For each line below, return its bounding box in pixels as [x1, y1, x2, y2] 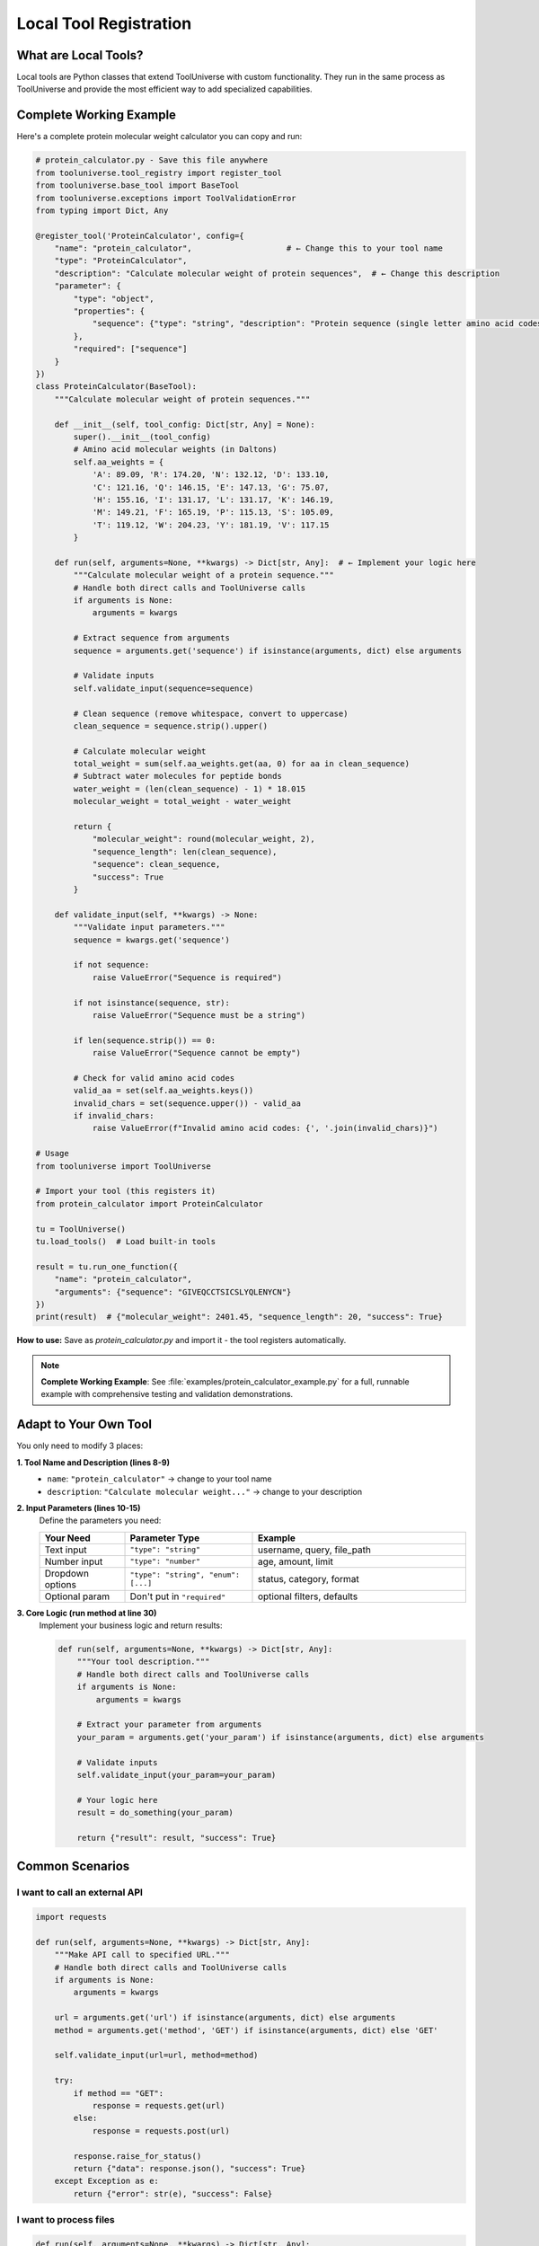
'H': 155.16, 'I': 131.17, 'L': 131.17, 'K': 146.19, [92, 494, 334, 505]
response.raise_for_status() [73, 2151, 202, 2161]
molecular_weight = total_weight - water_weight [73, 796, 292, 807]
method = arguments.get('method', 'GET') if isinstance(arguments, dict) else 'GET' [54, 2025, 439, 2035]
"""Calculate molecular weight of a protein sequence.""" [73, 570, 334, 580]
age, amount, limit [257, 1555, 334, 1568]
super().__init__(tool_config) [73, 431, 211, 442]
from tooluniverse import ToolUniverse [35, 1161, 211, 1172]
